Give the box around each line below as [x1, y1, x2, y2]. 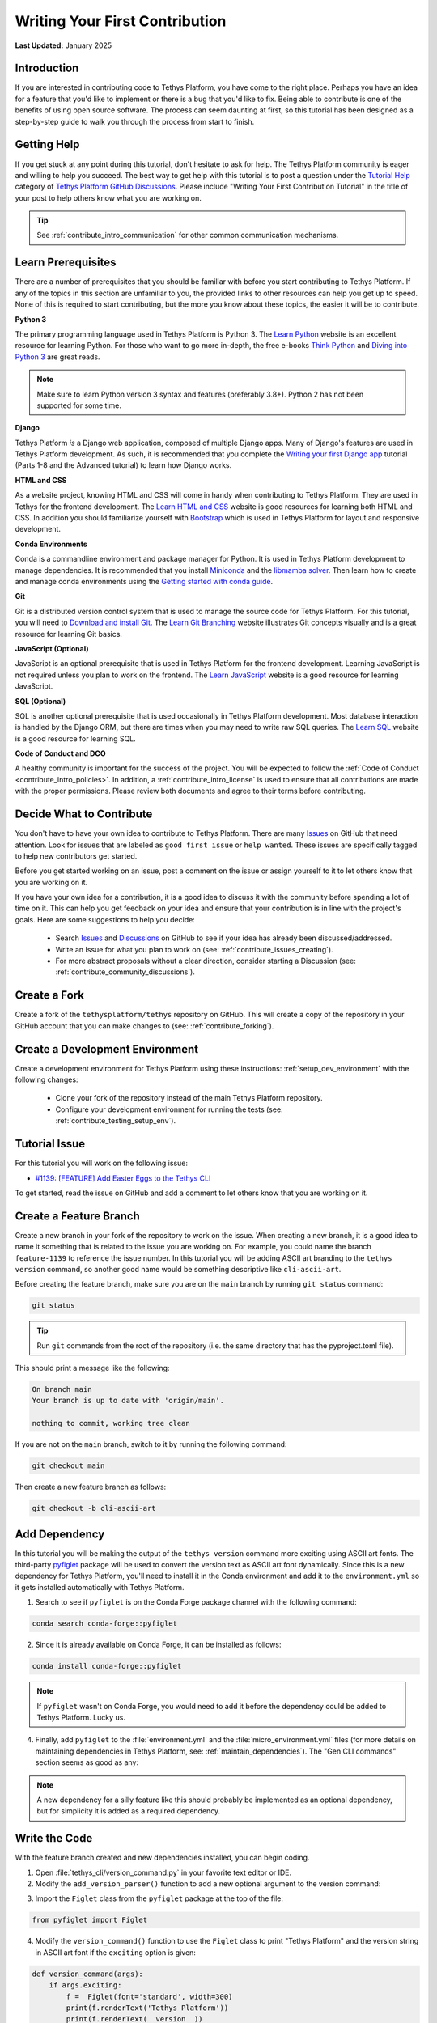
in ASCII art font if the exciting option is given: [35, 1947, 196, 1957]
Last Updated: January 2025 [15, 40, 112, 50]
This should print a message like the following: [15, 1364, 170, 1373]
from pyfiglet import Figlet [32, 1915, 148, 1925]
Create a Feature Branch [15, 1209, 141, 1223]
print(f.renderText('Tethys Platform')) [66, 2003, 229, 2012]
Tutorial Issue [15, 1137, 86, 1151]
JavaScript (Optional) [15, 643, 89, 653]
